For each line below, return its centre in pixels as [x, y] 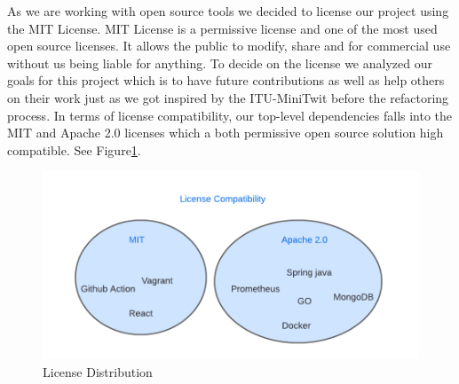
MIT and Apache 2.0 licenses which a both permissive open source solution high [226, 133]
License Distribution [98, 371]
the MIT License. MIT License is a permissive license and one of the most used [222, 28]
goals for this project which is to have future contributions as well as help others [226, 80]
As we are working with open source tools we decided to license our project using [228, 11]
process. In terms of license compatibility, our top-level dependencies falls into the [230, 115]
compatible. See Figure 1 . [74, 149]
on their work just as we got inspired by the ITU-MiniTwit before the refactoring [228, 97]
